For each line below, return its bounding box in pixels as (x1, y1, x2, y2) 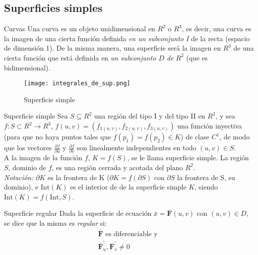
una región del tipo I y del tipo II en (94, 111, 205, 121)
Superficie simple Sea (4, 111, 68, 121)
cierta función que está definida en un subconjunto (4, 52, 156, 63)
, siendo (194, 182, 218, 192)
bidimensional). (4, 62, 51, 72)
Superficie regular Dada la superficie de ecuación (4, 208, 152, 218)
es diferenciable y (105, 230, 158, 238)
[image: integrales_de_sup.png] (24, 80, 130, 87)
